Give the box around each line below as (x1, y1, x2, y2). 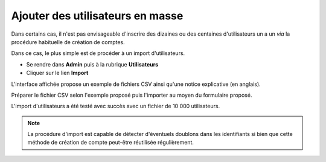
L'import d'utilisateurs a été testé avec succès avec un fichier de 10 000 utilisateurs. (11, 103, 220, 110)
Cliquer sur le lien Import (26, 70, 89, 77)
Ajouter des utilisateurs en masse (11, 9, 184, 22)
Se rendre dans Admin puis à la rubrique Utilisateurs (26, 60, 159, 68)
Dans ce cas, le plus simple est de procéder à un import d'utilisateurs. (11, 50, 185, 57)
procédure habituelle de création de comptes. (11, 38, 125, 45)
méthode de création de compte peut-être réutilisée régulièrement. (27, 139, 194, 146)
